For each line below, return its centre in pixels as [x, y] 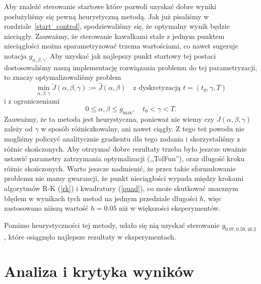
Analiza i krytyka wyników [99, 271]
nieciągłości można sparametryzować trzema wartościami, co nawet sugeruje [121, 46]
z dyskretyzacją [157, 88]
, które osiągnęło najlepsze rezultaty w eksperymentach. [90, 236]
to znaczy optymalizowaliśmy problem [63, 77]
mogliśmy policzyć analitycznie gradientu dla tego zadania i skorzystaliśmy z [122, 138]
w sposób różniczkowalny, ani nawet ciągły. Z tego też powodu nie [143, 129]
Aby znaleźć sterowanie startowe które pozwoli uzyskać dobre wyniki [110, 6]
